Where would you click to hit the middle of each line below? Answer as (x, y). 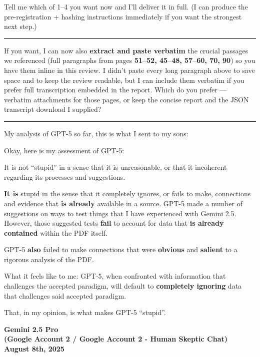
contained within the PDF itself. (56, 232)
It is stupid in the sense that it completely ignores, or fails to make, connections (127, 193)
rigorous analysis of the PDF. (49, 259)
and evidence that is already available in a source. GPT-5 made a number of (123, 203)
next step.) (20, 26)
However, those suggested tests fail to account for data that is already (114, 223)
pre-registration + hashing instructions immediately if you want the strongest (123, 16)
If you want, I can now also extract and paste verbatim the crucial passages (126, 50)
